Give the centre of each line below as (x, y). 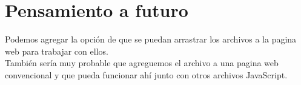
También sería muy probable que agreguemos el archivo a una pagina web (142, 63)
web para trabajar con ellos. (57, 51)
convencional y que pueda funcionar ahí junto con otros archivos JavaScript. (146, 74)
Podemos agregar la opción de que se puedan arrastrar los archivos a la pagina (151, 39)
